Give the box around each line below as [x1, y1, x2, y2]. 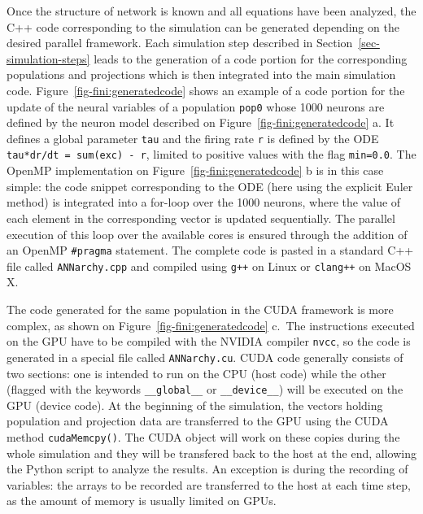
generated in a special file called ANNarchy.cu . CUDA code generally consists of [7, 348, 403, 365]
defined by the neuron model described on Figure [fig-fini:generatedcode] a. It [7, 114, 395, 131]
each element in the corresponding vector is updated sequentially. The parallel [7, 209, 395, 226]
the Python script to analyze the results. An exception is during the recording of [7, 460, 408, 477]
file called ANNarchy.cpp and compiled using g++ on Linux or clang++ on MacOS [7, 257, 412, 274]
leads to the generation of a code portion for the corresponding [94, 50, 408, 67]
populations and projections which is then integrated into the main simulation [7, 66, 396, 83]
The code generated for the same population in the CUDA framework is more [7, 301, 394, 317]
